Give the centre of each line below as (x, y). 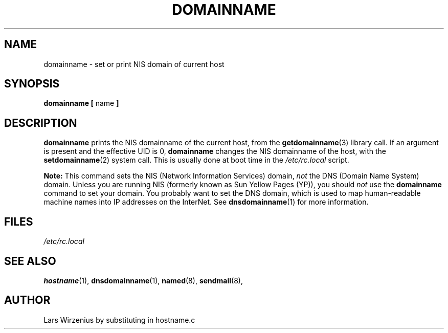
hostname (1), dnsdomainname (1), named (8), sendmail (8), (143, 280)
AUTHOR (27, 300)
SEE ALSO (30, 261)
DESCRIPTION (41, 123)
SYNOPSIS (32, 84)
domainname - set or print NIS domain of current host (134, 64)
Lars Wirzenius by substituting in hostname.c (119, 320)
